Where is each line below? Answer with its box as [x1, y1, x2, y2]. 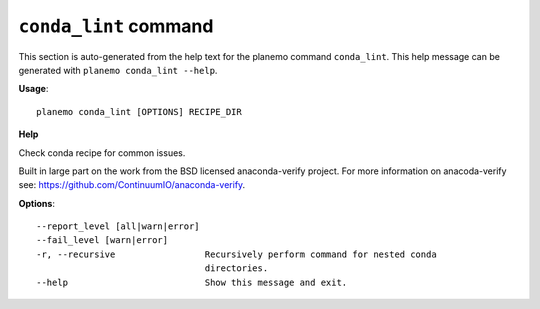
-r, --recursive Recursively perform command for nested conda [36, 248, 437, 260]
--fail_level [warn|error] [36, 235, 169, 246]
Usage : [18, 83, 49, 95]
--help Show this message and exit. [36, 276, 348, 288]
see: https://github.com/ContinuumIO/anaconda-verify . [18, 179, 246, 191]
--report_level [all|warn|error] [36, 221, 200, 232]
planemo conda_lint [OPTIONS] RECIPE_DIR [36, 106, 242, 117]
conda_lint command [18, 15, 214, 37]
